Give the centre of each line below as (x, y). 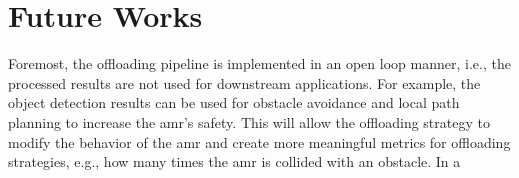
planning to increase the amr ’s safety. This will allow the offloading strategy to (249, 121)
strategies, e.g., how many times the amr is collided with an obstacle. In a (234, 161)
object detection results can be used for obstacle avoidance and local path (234, 102)
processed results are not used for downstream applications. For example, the (244, 82)
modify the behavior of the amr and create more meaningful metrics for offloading (259, 141)
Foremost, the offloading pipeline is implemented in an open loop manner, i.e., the (259, 63)
